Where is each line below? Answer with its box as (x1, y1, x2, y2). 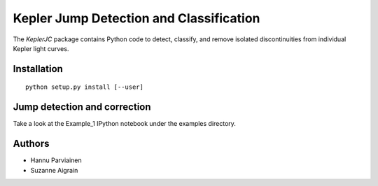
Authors (13, 138, 50, 150)
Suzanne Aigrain (30, 166, 78, 174)
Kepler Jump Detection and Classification (13, 10, 260, 26)
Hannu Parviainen (30, 156, 82, 164)
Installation (13, 63, 63, 75)
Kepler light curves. (13, 44, 69, 52)
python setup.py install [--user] (25, 83, 143, 91)
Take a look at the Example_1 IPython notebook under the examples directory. (13, 120, 236, 128)
